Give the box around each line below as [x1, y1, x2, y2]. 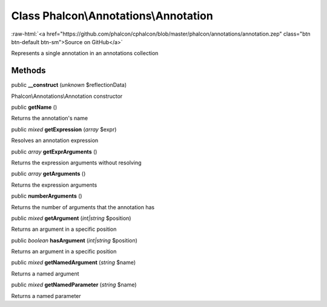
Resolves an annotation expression [11, 137, 99, 144]
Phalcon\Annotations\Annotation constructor [11, 92, 123, 100]
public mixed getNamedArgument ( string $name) [11, 259, 136, 266]
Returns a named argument [11, 270, 79, 277]
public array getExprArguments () [11, 148, 97, 155]
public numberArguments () [11, 192, 82, 199]
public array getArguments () [11, 170, 86, 178]
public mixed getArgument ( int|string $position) [11, 215, 131, 222]
